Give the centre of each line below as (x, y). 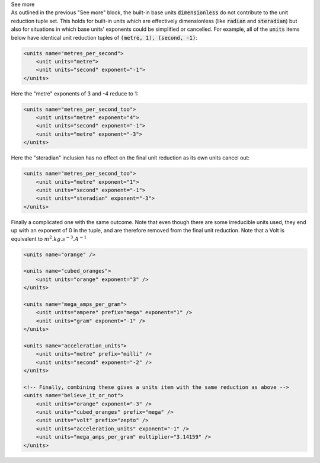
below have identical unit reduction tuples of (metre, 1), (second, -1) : (104, 37)
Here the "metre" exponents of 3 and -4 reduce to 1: (75, 93)
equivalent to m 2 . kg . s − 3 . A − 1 (49, 238)
